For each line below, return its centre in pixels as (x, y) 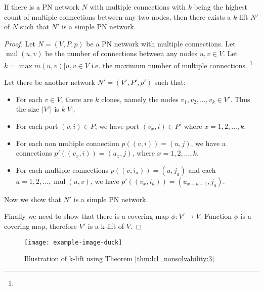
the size (28, 109)
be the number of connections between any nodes (121, 53)
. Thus (240, 99)
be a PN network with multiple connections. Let (161, 43)
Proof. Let (20, 43)
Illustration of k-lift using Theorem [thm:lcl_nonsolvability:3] (119, 258)
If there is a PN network (42, 7)
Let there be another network (50, 82)
